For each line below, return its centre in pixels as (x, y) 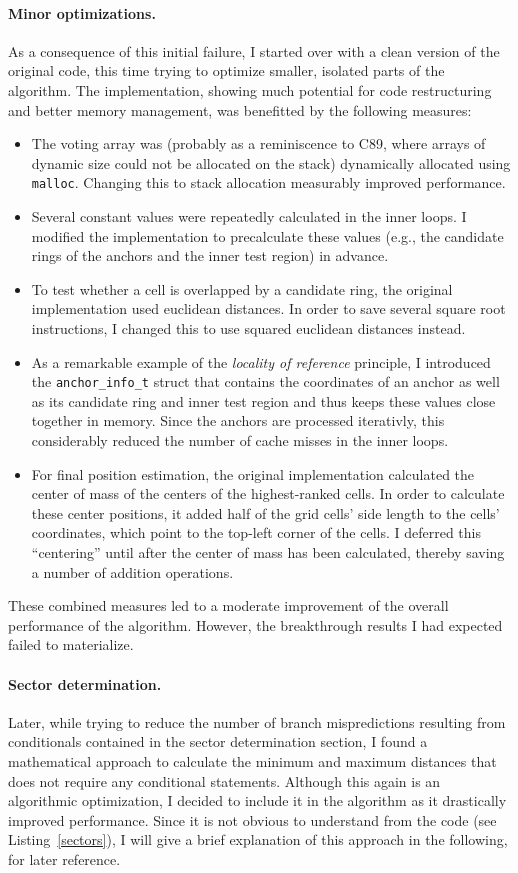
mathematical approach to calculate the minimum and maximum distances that (252, 760)
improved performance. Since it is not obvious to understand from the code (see (252, 819)
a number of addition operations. (132, 571)
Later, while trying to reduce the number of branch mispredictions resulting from (257, 721)
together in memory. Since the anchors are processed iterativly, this (238, 420)
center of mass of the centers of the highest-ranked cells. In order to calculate (268, 493)
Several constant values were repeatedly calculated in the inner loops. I (249, 216)
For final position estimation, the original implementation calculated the (253, 473)
